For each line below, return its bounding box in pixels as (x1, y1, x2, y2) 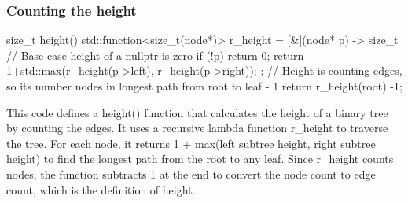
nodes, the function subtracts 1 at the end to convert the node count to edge (6, 165, 376, 182)
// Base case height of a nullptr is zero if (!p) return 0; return (6, 46, 304, 63)
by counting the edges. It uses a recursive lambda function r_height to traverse (6, 120, 388, 136)
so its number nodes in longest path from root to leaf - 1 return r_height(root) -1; (6, 78, 402, 94)
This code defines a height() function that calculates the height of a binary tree (6, 104, 388, 120)
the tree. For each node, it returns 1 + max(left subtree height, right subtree (6, 135, 376, 151)
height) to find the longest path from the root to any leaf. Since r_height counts (6, 150, 394, 167)
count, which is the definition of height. (6, 181, 196, 197)
